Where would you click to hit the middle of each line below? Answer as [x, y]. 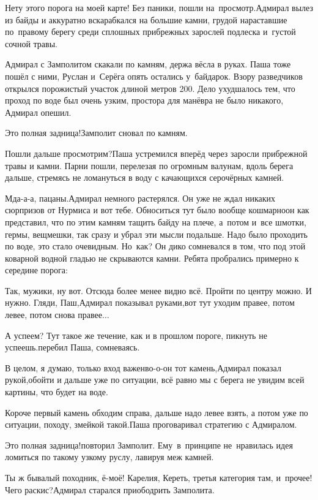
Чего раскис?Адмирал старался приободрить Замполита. [110, 489]
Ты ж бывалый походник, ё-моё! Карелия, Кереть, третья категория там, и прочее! [159, 477]
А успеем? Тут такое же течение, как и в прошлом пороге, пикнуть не [136, 335]
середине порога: [36, 270]
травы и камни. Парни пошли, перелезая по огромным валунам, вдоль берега [149, 165]
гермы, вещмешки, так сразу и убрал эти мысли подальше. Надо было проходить [156, 234]
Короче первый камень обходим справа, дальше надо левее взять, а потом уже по [157, 412]
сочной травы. [31, 43]
